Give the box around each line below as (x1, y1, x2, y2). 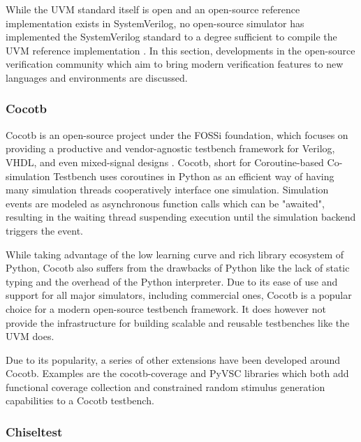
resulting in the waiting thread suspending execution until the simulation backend (6, 209, 356, 224)
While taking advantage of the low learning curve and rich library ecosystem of (6, 246, 344, 261)
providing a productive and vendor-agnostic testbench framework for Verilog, (6, 141, 335, 156)
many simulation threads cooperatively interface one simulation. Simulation (6, 182, 329, 197)
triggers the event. (6, 223, 83, 237)
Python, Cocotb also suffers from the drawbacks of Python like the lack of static (6, 260, 350, 275)
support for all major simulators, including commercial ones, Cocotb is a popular (6, 288, 352, 302)
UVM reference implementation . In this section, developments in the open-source (6, 43, 355, 57)
